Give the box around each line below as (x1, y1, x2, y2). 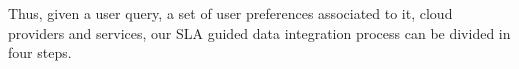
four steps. (8, 42, 72, 63)
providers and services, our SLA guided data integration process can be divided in (8, 22, 511, 43)
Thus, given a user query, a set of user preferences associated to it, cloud (8, 3, 453, 23)
